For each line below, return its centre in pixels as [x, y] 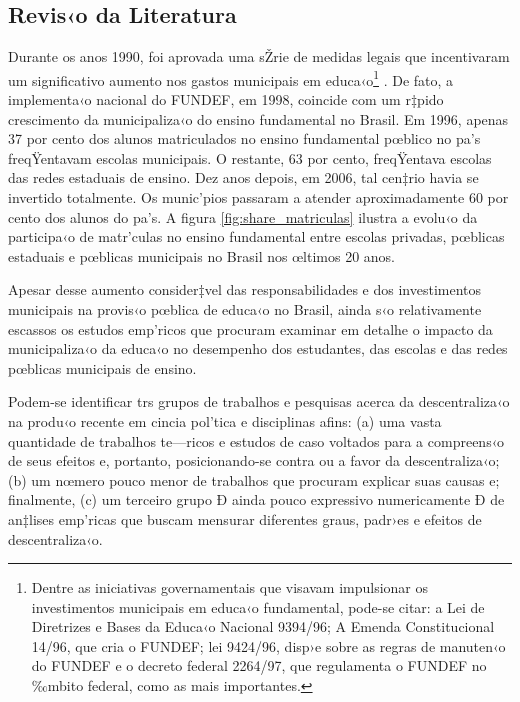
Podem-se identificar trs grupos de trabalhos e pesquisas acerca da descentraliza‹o [259, 401]
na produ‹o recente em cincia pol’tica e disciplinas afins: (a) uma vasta [225, 420]
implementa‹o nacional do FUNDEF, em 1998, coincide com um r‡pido [226, 99]
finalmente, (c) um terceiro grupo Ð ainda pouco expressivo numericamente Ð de [256, 499]
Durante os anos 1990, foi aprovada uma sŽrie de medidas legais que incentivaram [259, 56]
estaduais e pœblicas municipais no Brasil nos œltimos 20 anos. [202, 255]
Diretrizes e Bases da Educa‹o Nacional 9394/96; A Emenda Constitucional [263, 626]
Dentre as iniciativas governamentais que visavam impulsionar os [230, 587]
